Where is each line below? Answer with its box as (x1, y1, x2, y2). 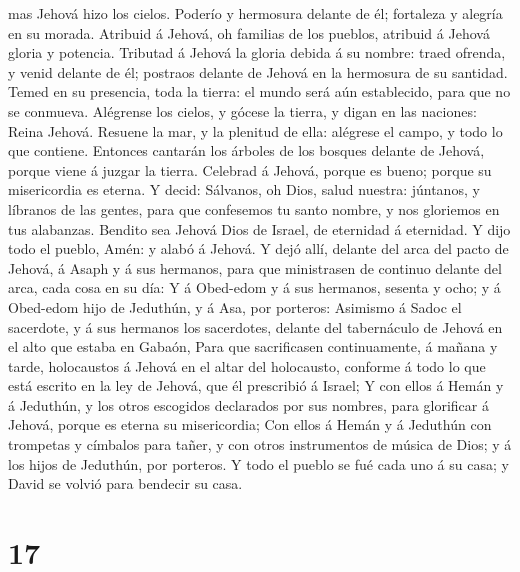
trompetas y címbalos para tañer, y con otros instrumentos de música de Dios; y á (8, 434, 512, 455)
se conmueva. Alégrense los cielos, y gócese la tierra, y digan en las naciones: (8, 100, 477, 121)
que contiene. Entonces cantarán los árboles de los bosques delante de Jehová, (8, 140, 485, 161)
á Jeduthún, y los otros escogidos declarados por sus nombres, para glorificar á (8, 394, 489, 415)
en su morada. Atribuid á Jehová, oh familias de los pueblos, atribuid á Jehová (8, 22, 490, 43)
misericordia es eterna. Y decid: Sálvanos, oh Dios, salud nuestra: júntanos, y (8, 179, 480, 200)
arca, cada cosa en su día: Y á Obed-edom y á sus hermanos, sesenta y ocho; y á (8, 277, 501, 298)
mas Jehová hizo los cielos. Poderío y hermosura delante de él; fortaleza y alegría (8, 3, 503, 23)
